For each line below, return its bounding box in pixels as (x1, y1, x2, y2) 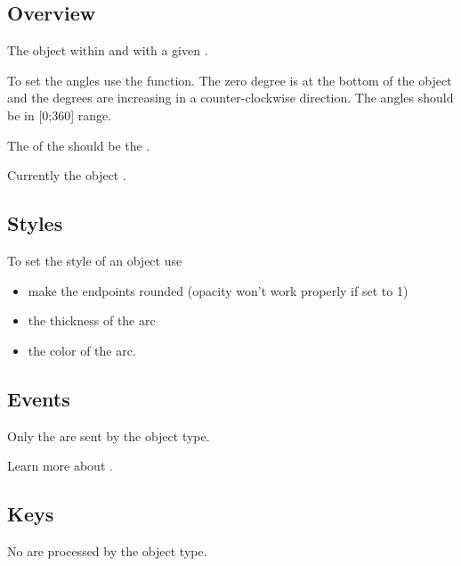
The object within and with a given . (7, 41, 208, 60)
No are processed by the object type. (7, 541, 207, 560)
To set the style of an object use (7, 250, 182, 269)
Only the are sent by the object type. (7, 426, 210, 445)
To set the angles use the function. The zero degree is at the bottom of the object (7, 70, 452, 89)
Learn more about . (7, 456, 113, 475)
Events (7, 384, 70, 412)
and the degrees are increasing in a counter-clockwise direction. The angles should (7, 88, 454, 107)
